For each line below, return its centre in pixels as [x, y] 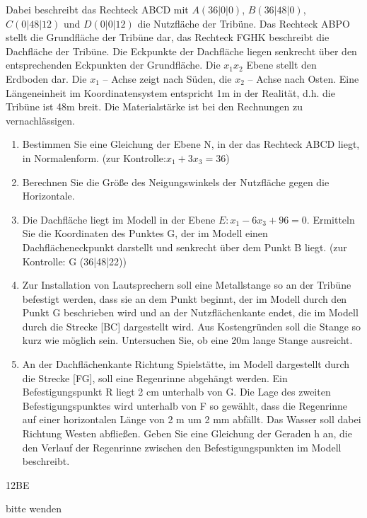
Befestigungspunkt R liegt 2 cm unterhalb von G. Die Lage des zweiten [176, 392]
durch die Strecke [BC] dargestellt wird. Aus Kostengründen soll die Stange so [192, 326]
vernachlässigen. [40, 120]
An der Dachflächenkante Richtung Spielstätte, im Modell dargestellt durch [186, 364]
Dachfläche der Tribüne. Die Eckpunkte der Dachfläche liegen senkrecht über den [181, 51]
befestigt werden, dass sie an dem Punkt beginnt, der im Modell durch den [185, 298]
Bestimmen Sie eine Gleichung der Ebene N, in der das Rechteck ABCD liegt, [191, 144]
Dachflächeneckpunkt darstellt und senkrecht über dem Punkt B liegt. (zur [185, 247]
